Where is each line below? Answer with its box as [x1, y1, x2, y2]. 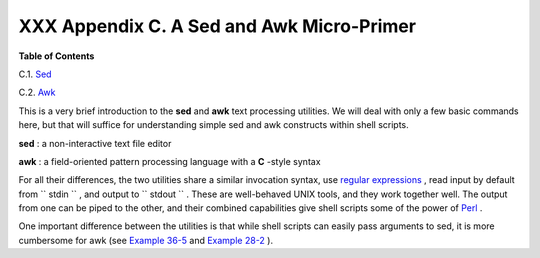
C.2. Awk [18, 86, 56, 99]
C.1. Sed [18, 68, 52, 80]
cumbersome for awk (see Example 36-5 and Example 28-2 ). [18, 234, 274, 246]
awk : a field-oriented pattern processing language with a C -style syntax [18, 155, 321, 167]
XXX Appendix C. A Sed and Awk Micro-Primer [18, 15, 417, 37]
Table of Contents [18, 50, 95, 62]
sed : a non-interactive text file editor [18, 137, 172, 149]
